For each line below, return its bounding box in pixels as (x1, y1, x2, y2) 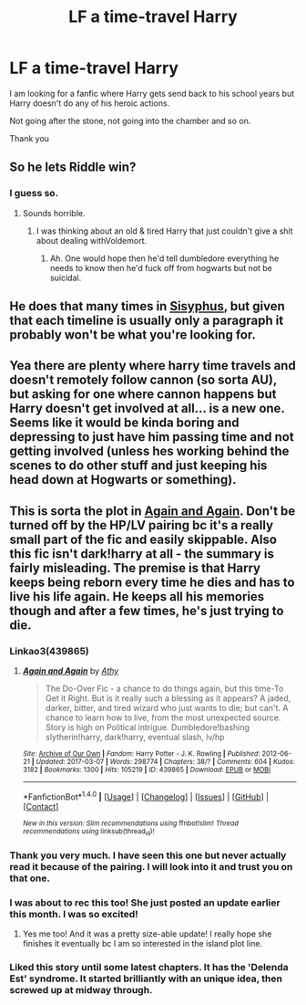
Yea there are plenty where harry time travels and (9, 358, 296, 373)
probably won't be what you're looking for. (9, 327, 257, 343)
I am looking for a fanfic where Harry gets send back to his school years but (9, 88, 295, 99)
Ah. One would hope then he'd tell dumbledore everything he (49, 253, 280, 264)
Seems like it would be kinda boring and (9, 415, 240, 431)
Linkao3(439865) (9, 644, 89, 657)
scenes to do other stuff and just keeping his (9, 458, 268, 474)
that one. (9, 872, 51, 885)
